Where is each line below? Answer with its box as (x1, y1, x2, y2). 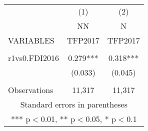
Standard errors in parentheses (20, 98, 128, 110)
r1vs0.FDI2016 (8, 52, 59, 63)
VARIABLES (8, 34, 54, 46)
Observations (8, 84, 53, 95)
